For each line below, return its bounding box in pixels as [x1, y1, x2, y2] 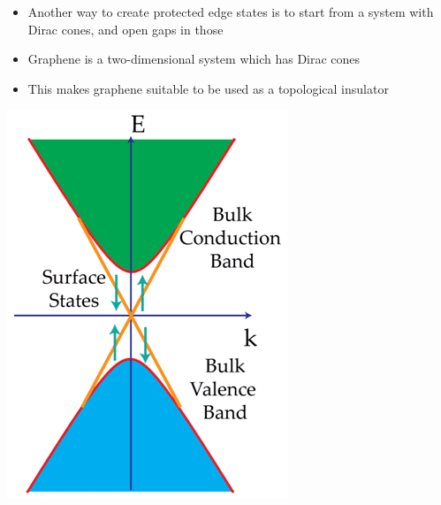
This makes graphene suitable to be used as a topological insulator [27, 79, 389, 97]
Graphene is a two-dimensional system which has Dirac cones [27, 50, 361, 68]
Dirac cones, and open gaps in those [27, 19, 224, 38]
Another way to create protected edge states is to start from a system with [27, 3, 434, 20]
